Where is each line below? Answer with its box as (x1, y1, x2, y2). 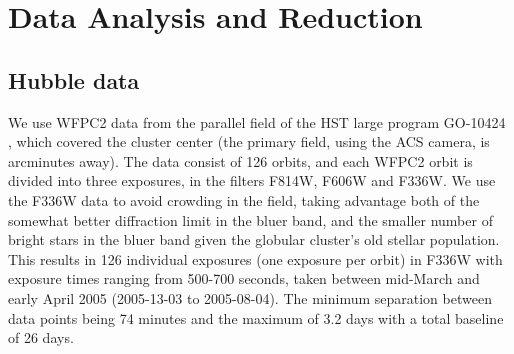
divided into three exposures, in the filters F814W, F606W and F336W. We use (8, 170, 496, 191)
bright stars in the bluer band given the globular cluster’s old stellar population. (8, 229, 500, 250)
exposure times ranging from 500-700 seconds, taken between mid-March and (8, 268, 480, 289)
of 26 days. (8, 327, 74, 348)
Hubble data (8, 64, 140, 95)
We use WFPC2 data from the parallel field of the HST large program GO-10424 (8, 111, 506, 132)
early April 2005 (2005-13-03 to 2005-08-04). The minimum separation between (8, 287, 492, 308)
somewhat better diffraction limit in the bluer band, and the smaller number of (8, 209, 493, 230)
